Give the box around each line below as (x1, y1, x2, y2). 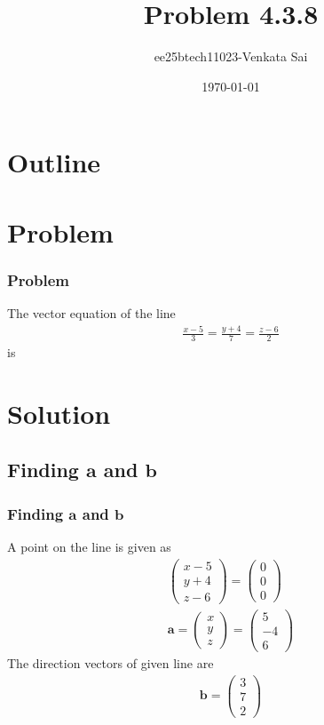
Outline (7, 144, 101, 180)
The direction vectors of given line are (7, 654, 214, 672)
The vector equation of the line (7, 304, 176, 323)
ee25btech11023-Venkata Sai (154, 47, 308, 66)
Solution (7, 394, 111, 431)
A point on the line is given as (7, 538, 171, 556)
